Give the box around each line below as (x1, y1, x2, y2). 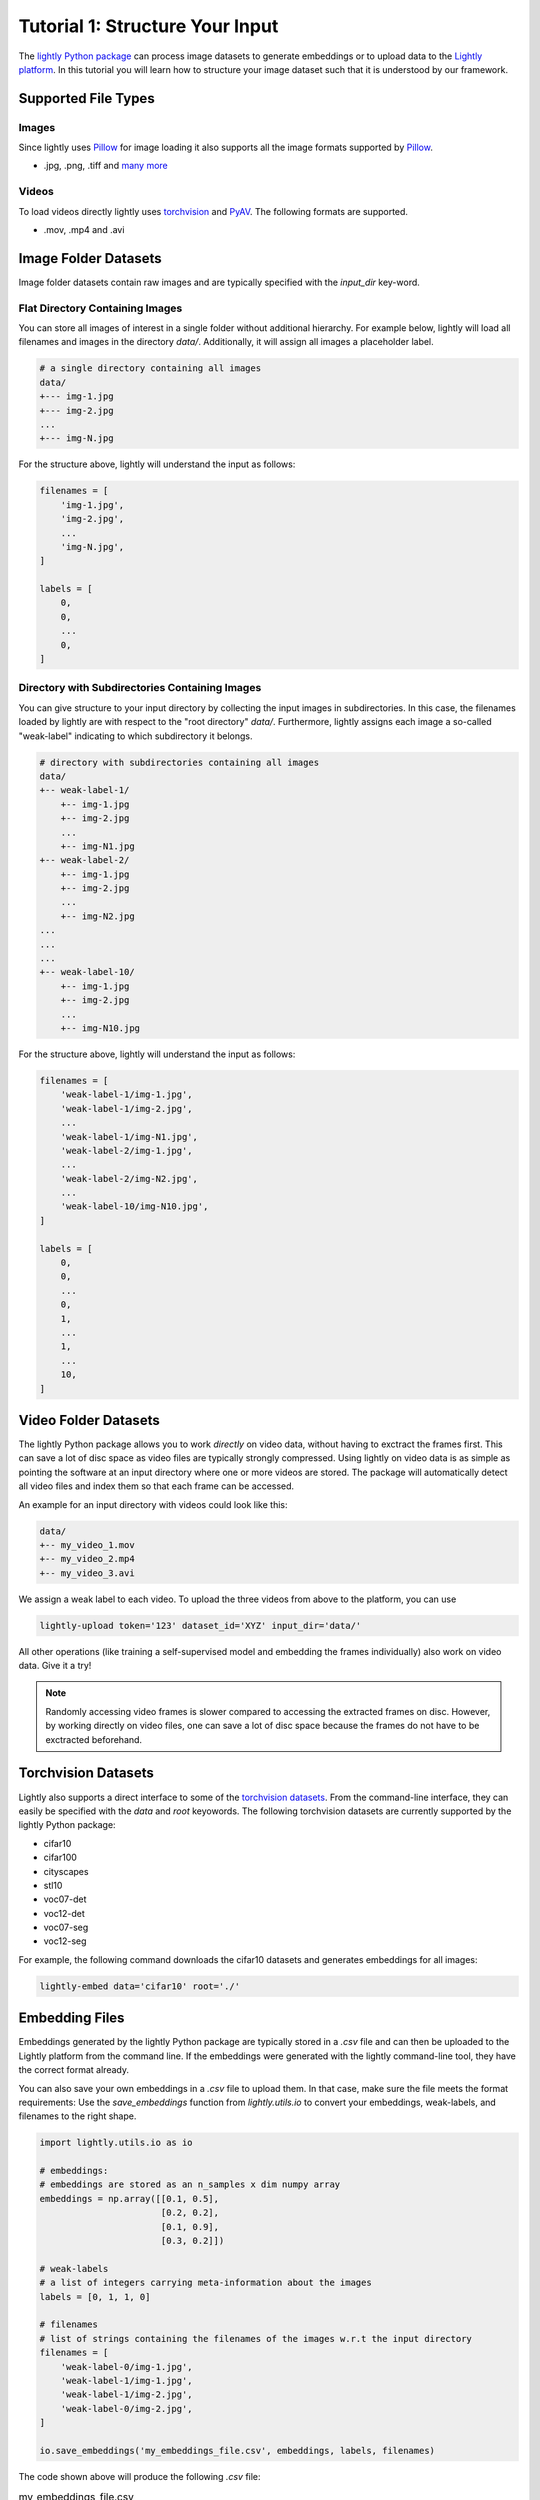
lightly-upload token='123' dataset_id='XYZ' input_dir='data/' (39, 1620, 362, 1631)
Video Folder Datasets (18, 1411, 160, 1429)
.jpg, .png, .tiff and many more (43, 160, 169, 172)
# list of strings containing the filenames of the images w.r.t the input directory (39, 2333, 472, 2344)
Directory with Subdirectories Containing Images (18, 681, 262, 695)
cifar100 (43, 1851, 77, 1864)
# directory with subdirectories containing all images (39, 756, 320, 768)
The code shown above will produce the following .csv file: (18, 2470, 261, 2482)
